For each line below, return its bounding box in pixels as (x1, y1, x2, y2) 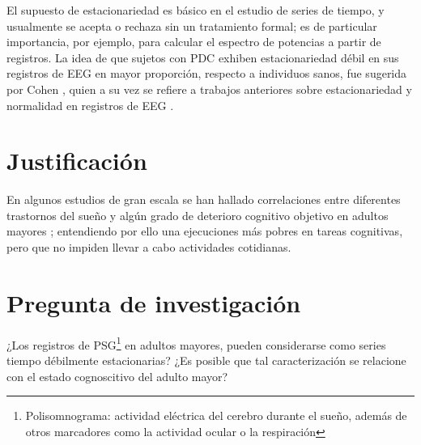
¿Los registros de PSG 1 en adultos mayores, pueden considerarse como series (6, 333, 386, 353)
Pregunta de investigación (6, 286, 301, 319)
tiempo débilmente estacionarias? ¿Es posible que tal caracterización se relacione (6, 352, 406, 369)
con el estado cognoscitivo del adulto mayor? (6, 367, 228, 384)
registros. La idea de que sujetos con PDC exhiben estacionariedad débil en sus (6, 49, 399, 66)
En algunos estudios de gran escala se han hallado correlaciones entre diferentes (6, 191, 401, 208)
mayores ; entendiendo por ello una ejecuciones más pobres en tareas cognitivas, (6, 222, 403, 239)
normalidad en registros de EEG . (6, 96, 174, 113)
